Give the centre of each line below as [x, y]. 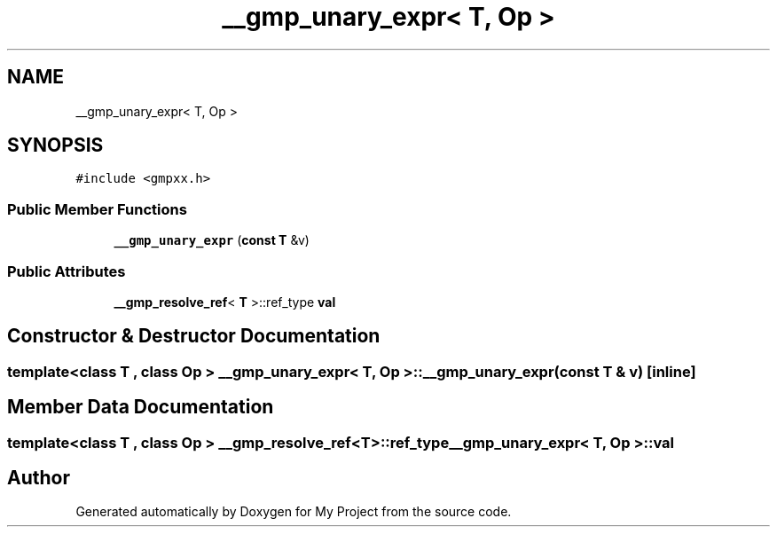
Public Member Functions [97, 209]
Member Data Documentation [141, 407]
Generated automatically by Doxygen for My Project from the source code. [294, 512]
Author [39, 478]
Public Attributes [67, 271]
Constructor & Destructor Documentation [194, 336]
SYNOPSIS [55, 145]
